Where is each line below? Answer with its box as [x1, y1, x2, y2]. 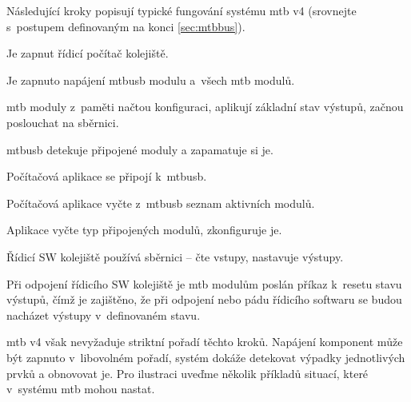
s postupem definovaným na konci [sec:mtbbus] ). [6, 18, 245, 34]
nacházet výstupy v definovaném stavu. [6, 306, 201, 323]
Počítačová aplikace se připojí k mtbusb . [6, 168, 207, 185]
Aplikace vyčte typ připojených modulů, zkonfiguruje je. [6, 221, 282, 238]
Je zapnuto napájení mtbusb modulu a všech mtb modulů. [6, 71, 295, 88]
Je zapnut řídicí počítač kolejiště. [6, 45, 169, 62]
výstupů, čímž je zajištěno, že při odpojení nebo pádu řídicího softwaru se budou [6, 291, 402, 308]
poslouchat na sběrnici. [6, 113, 119, 130]
